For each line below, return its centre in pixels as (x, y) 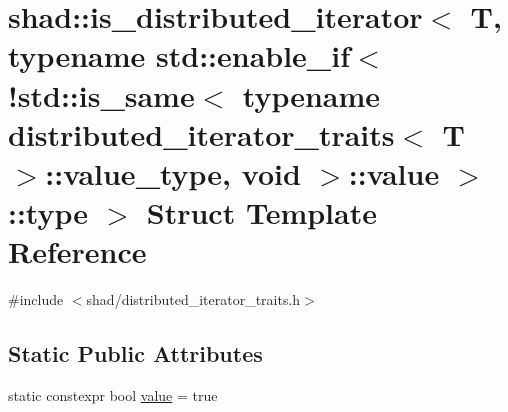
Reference (77, 251)
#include (36, 299)
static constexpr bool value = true (113, 395)
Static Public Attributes (135, 353)
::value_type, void (173, 172)
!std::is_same (101, 94)
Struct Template (261, 212)
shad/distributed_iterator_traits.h (193, 299)
